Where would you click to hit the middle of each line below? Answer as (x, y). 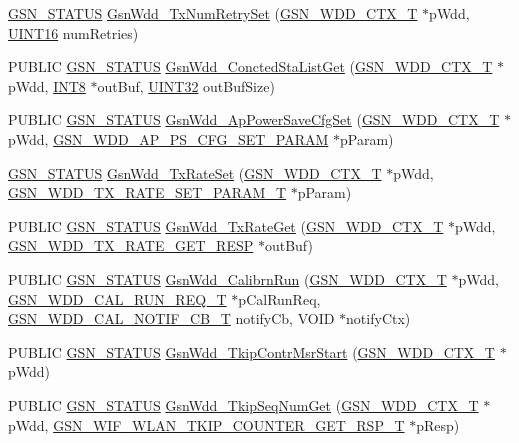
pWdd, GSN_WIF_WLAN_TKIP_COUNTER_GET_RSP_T (206, 424)
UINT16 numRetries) (73, 32)
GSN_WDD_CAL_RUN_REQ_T (117, 298)
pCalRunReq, (279, 298)
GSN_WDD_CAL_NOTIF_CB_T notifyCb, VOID (171, 318)
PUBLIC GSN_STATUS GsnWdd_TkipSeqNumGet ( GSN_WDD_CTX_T (243, 404)
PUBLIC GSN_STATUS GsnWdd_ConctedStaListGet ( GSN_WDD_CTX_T (250, 66)
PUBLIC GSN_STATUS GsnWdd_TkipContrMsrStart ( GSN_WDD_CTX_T (251, 351)
